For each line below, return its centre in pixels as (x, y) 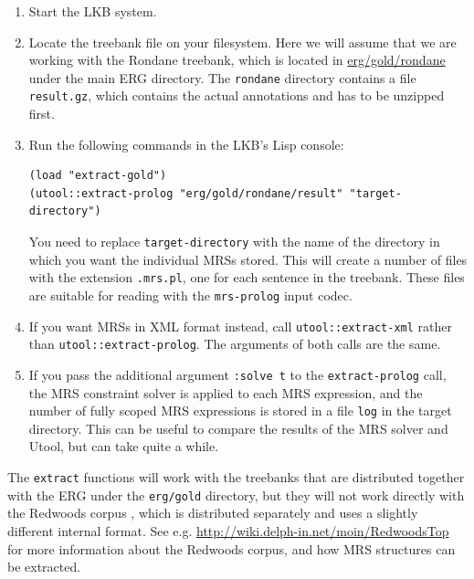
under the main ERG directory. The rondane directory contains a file (222, 77)
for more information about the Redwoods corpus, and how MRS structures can (232, 548)
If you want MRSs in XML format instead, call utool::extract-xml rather (240, 326)
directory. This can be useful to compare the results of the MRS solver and (238, 428)
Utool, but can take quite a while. (124, 446)
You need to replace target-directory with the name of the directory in (234, 242)
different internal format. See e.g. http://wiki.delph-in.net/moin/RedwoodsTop (228, 530)
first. (42, 114)
